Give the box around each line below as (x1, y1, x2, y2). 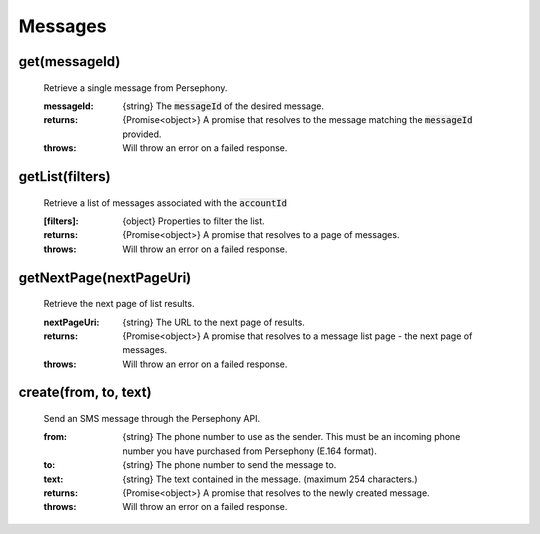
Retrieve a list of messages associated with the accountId (43, 196, 287, 209)
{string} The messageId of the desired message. (122, 100, 325, 112)
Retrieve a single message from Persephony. (43, 81, 228, 94)
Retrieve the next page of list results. (43, 298, 195, 310)
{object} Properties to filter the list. (122, 215, 265, 227)
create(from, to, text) (18, 384, 152, 401)
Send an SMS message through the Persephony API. (43, 413, 260, 425)
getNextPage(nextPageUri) (18, 269, 192, 286)
